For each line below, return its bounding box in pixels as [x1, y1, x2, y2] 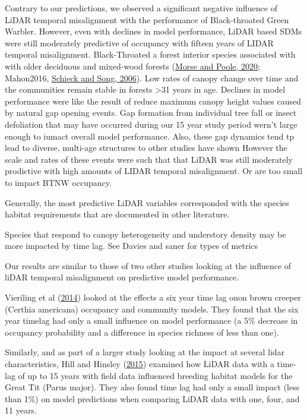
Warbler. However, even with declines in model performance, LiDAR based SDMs [5, 25, 302, 37]
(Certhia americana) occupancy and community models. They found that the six [5, 302, 299, 315]
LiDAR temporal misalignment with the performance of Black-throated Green [5, 13, 289, 26]
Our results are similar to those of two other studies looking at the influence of [5, 259, 292, 271]
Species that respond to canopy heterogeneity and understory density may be [5, 228, 286, 240]
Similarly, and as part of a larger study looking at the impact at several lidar [5, 346, 285, 358]
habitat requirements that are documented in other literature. [5, 208, 230, 220]
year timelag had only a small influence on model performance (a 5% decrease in [5, 314, 298, 327]
